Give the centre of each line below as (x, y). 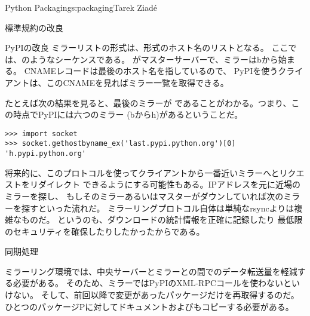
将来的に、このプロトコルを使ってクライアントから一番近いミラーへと (142, 172)
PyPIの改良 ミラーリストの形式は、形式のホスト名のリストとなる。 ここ (147, 47)
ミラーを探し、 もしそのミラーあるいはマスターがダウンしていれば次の (144, 196)
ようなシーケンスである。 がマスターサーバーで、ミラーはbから (154, 59)
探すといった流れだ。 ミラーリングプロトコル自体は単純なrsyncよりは (158, 208)
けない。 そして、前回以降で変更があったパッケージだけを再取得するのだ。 (152, 295)
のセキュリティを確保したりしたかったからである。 (105, 231)
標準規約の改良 (34, 27)
